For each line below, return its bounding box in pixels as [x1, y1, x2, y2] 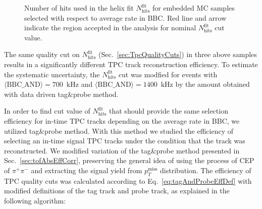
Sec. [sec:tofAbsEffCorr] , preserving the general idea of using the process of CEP [4, 155, 254, 166]
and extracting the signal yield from [31, 165, 142, 175]
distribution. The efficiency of [160, 165, 251, 175]
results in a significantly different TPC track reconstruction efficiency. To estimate [4, 59, 258, 69]
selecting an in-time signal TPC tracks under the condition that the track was [4, 135, 245, 146]
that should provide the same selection [109, 106, 228, 116]
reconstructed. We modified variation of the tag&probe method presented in [4, 145, 240, 155]
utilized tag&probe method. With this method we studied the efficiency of [4, 125, 234, 136]
